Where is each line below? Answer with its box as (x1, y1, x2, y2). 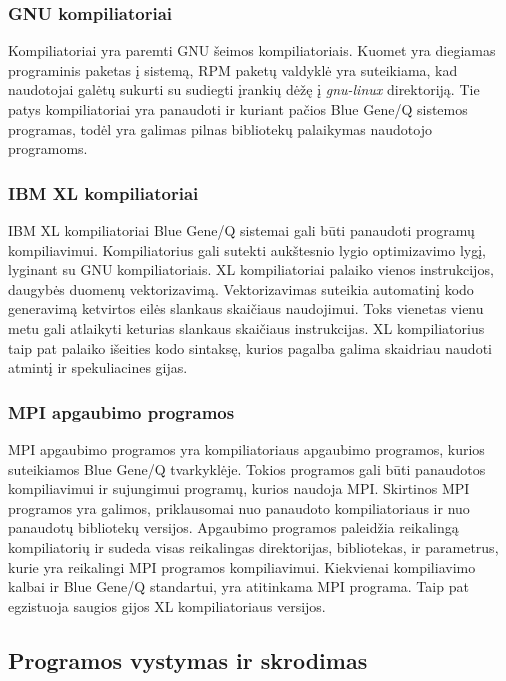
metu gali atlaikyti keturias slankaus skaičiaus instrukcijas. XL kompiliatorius (8, 317, 485, 338)
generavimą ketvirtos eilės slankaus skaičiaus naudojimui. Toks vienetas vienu (8, 298, 484, 319)
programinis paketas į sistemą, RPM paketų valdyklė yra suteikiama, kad (8, 59, 458, 80)
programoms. (8, 138, 88, 159)
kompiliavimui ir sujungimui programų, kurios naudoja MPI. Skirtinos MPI (8, 478, 470, 499)
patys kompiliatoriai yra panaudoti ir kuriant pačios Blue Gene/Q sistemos (8, 99, 468, 119)
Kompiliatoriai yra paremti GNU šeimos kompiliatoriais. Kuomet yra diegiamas (8, 40, 496, 61)
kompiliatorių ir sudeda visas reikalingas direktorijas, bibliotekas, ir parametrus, (8, 536, 499, 557)
